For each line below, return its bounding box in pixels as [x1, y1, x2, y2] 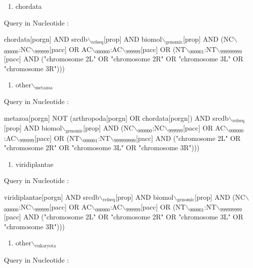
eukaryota [35, 243, 56, 248]
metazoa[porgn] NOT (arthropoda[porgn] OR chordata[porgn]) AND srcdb [4, 112, 229, 123]
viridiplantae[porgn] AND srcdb [4, 191, 100, 202]
